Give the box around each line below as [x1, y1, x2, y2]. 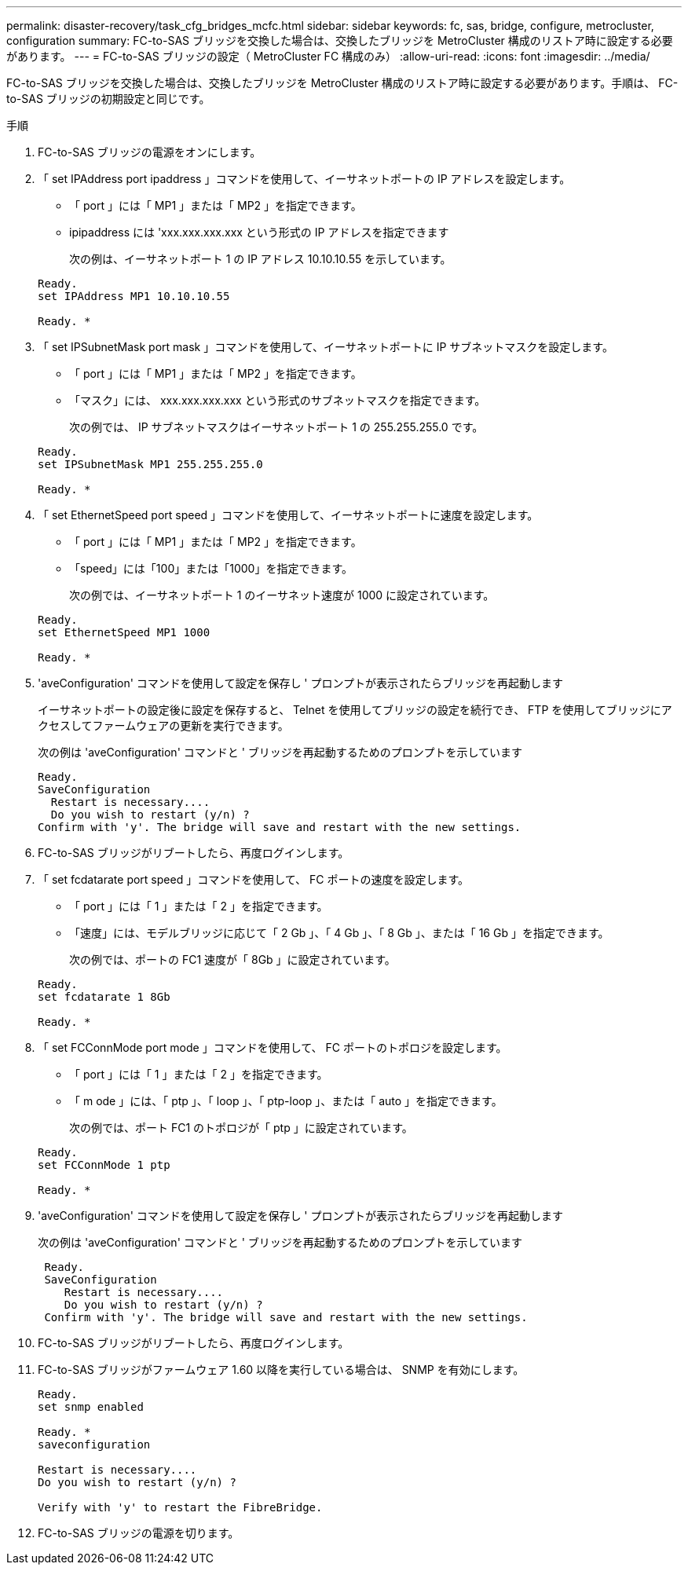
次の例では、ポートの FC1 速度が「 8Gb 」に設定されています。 [69, 953, 396, 966]
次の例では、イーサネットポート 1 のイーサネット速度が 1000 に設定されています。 [69, 588, 495, 602]
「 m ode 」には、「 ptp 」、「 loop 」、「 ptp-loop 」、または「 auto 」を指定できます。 [69, 1094, 503, 1108]
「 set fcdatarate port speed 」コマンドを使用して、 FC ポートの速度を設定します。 [38, 873, 470, 886]
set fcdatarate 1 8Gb [38, 991, 170, 1003]
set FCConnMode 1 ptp [38, 1159, 170, 1171]
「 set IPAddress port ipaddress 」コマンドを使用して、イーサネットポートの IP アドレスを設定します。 [38, 172, 571, 185]
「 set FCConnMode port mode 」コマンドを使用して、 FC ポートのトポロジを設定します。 [38, 1041, 507, 1054]
